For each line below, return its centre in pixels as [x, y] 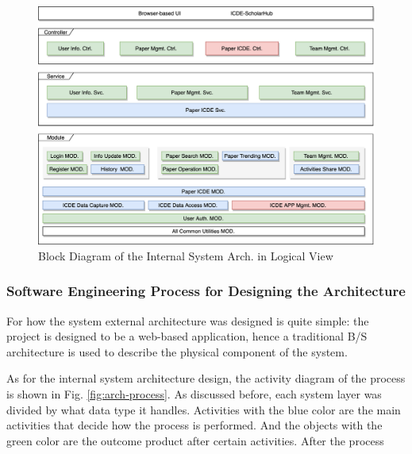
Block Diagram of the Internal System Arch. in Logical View [186, 255]
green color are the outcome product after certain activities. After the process [195, 440]
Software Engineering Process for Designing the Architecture [206, 291]
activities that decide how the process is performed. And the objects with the [194, 425]
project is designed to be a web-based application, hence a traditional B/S [187, 336]
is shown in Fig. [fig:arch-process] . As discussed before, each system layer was [194, 393]
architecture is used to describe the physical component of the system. [177, 351]
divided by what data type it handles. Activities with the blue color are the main [204, 409]
